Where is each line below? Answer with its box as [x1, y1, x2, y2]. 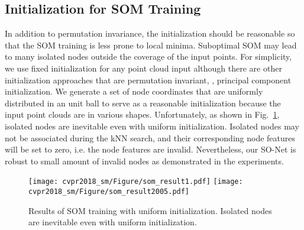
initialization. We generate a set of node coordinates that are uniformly [5, 85, 263, 98]
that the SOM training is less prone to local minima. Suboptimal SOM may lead [5, 38, 297, 51]
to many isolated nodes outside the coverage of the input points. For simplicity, [5, 50, 292, 63]
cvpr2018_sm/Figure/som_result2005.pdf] [28, 187, 190, 196]
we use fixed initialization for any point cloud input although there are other [5, 61, 282, 74]
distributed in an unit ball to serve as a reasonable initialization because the [5, 96, 281, 109]
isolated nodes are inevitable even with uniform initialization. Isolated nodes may [5, 119, 299, 132]
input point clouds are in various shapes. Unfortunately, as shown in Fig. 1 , [5, 108, 280, 121]
